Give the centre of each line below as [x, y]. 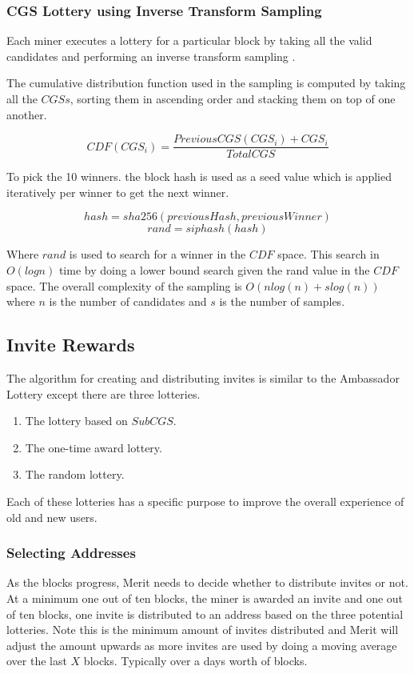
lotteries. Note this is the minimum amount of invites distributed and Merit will [203, 630]
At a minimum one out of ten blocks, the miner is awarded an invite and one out [205, 598]
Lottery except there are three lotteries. [103, 393]
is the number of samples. [282, 301]
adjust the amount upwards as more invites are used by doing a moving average [202, 645]
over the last [37, 661]
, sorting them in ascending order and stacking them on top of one [233, 98]
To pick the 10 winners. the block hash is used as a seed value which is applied [199, 177]
